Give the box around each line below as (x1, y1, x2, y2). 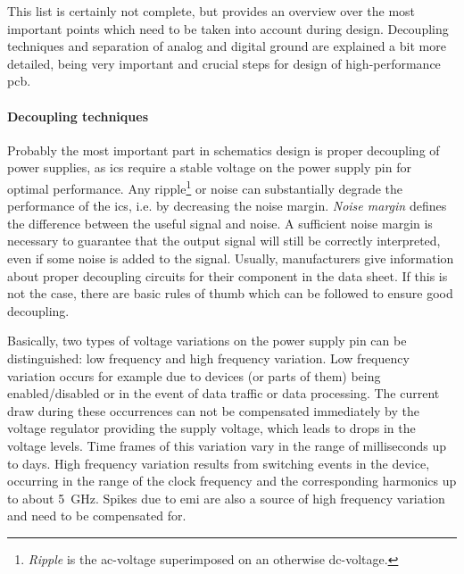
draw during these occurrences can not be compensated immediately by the (7, 401, 419, 420)
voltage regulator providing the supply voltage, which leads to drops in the (7, 419, 416, 437)
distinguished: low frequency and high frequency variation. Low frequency (7, 348, 410, 367)
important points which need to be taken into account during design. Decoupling (7, 19, 449, 37)
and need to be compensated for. (7, 506, 186, 525)
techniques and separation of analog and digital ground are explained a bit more (7, 37, 446, 55)
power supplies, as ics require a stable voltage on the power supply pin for (7, 158, 411, 177)
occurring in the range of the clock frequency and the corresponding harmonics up (7, 471, 457, 490)
